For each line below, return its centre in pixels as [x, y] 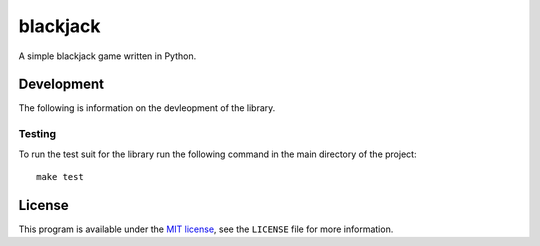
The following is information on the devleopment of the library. [147, 108]
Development [61, 84]
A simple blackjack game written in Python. [107, 56]
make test [60, 176]
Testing [37, 134]
